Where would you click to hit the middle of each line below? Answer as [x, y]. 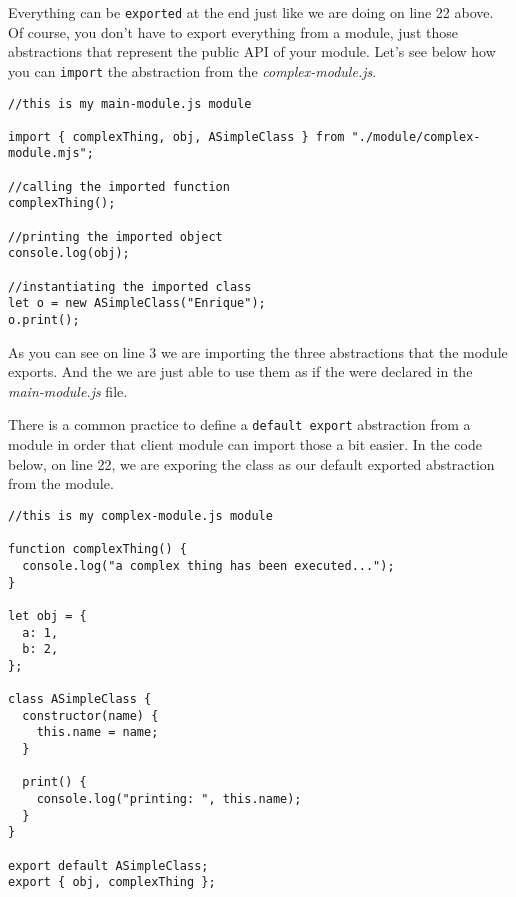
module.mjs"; [51, 153]
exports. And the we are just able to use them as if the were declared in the [240, 371]
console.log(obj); [69, 253]
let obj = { [47, 615]
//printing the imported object [115, 236]
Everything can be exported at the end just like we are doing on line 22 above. [251, 12]
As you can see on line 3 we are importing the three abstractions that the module [258, 351]
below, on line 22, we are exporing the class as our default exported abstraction [251, 463]
